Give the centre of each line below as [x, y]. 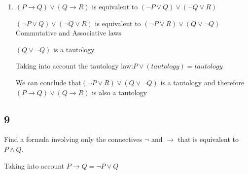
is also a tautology [119, 92]
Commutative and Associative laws [68, 33]
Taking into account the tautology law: [74, 66]
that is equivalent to [208, 139]
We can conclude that [48, 82]
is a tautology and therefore [202, 82]
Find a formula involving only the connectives [73, 139]
